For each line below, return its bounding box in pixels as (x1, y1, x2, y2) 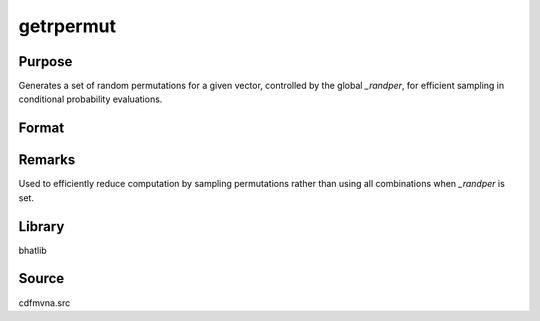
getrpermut (18, 15, 117, 37)
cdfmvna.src (18, 296, 71, 309)
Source (18, 270, 65, 287)
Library (18, 218, 65, 235)
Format (18, 120, 65, 137)
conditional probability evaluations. (18, 93, 163, 105)
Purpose (18, 53, 73, 70)
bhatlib (18, 244, 47, 256)
